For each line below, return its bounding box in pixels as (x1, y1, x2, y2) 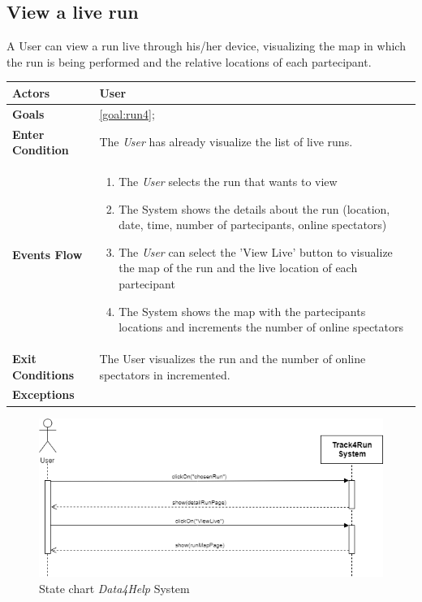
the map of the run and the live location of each (118, 259, 358, 276)
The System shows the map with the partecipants (118, 302, 366, 319)
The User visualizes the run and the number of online (99, 350, 366, 367)
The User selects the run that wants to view (118, 173, 338, 190)
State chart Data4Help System (39, 579, 190, 596)
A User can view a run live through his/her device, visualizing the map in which (6, 37, 406, 54)
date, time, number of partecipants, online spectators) (118, 216, 387, 233)
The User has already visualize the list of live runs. (99, 133, 353, 150)
